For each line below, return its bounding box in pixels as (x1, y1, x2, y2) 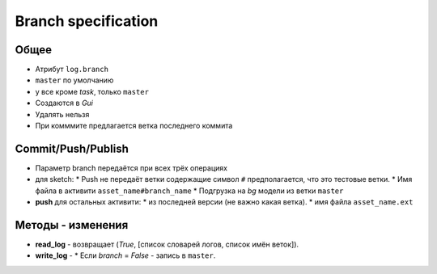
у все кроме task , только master (35, 86, 150, 96)
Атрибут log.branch (35, 65, 109, 74)
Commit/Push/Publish (15, 141, 129, 155)
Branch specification (15, 12, 159, 30)
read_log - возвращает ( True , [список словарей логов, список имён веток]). (35, 239, 299, 249)
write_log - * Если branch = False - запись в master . (35, 251, 216, 260)
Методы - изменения (15, 218, 129, 232)
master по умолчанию (35, 75, 114, 85)
